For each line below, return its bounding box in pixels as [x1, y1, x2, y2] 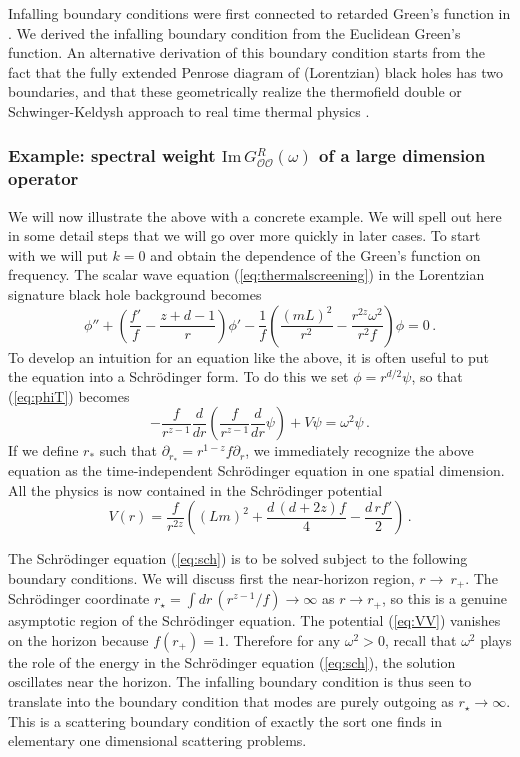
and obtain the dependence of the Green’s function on [150, 244, 481, 265]
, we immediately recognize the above [245, 440, 474, 461]
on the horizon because [8, 629, 149, 650]
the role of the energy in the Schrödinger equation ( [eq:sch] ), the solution [8, 651, 456, 672]
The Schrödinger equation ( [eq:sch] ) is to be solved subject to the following [8, 548, 468, 569]
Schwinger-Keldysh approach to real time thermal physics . [8, 100, 370, 121]
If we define [8, 440, 79, 461]
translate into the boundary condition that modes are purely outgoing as [8, 691, 454, 712]
